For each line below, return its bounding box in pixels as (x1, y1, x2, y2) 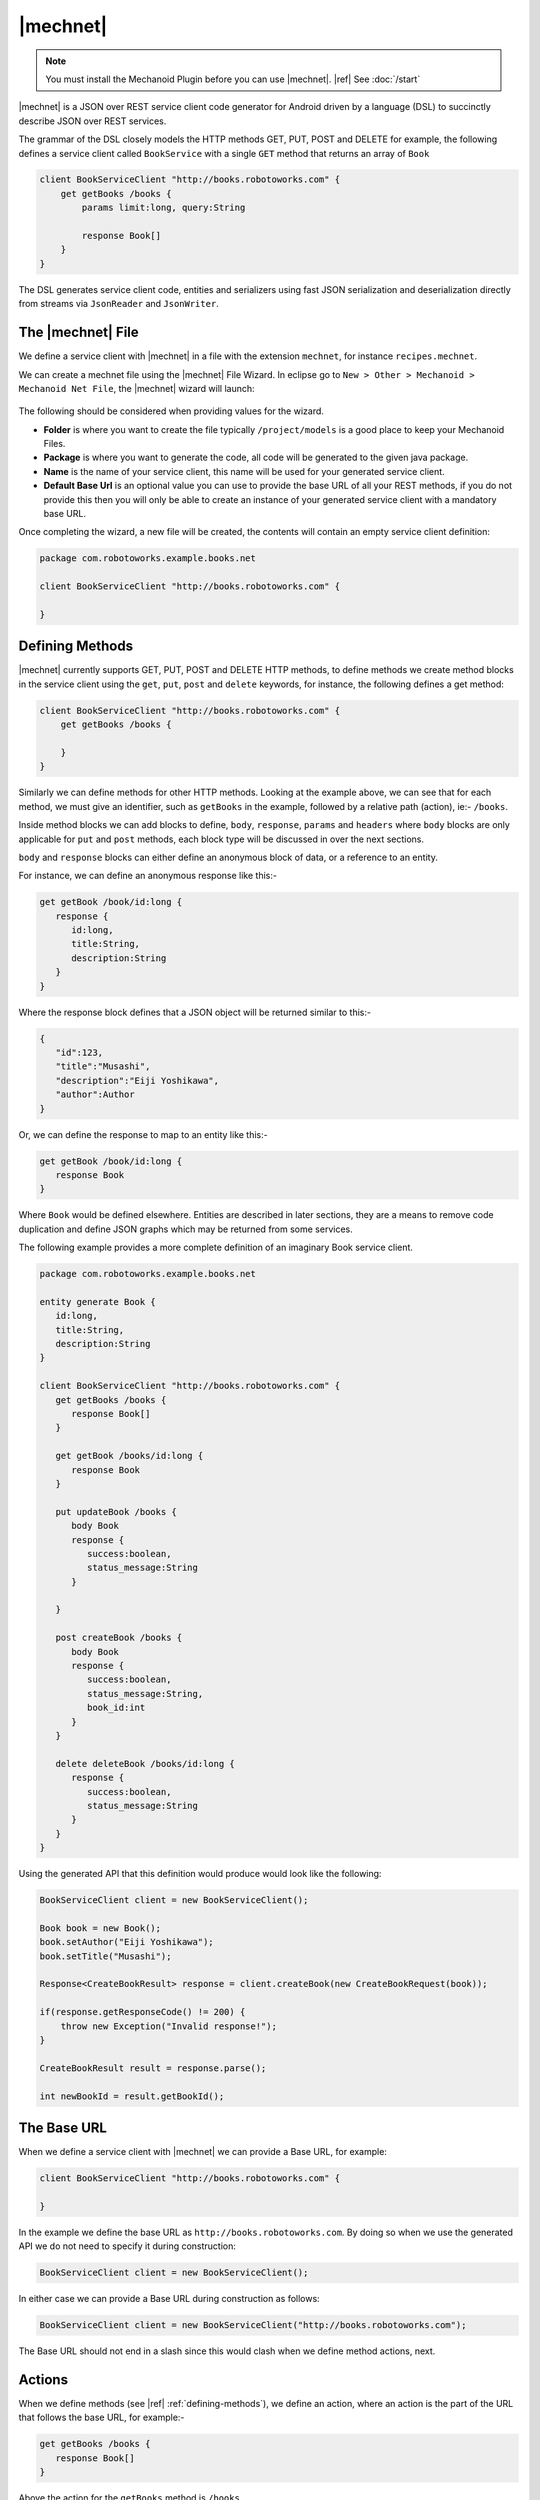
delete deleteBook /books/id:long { (55, 1758, 235, 1769)
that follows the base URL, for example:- (18, 2411, 185, 2424)
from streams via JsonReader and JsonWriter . (18, 298, 219, 310)
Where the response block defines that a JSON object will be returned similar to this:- (18, 1006, 372, 1018)
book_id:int (86, 1702, 146, 1714)
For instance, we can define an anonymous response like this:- (18, 870, 277, 882)
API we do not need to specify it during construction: (18, 2240, 237, 2252)
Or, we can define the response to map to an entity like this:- (18, 1128, 269, 1140)
